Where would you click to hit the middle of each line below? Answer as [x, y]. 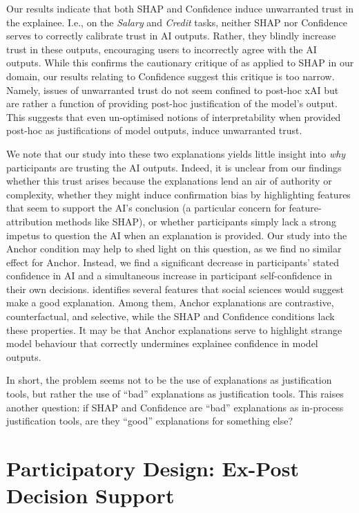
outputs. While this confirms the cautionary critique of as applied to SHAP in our [180, 63]
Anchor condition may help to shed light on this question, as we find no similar [174, 249]
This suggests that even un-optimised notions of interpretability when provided [174, 116]
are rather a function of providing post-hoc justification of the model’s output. [172, 103]
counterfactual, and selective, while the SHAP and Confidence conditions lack [171, 316]
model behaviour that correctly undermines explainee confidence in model [162, 343]
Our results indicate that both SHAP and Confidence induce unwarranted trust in [180, 8]
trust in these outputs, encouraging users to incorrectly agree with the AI [162, 49]
